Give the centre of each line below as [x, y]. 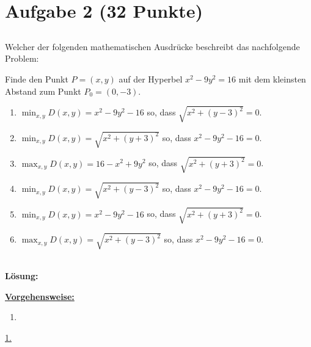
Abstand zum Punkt [43, 91]
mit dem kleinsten [272, 79]
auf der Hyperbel [151, 79]
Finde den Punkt [37, 79]
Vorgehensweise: [40, 296]
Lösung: [22, 276]
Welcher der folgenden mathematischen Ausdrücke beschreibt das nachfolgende [152, 46]
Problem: [22, 58]
